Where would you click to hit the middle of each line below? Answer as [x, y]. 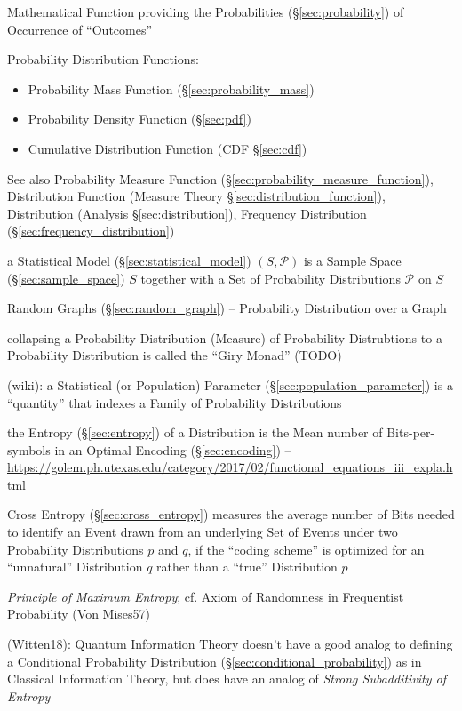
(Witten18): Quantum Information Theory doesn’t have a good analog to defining [230, 644]
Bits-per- [411, 432]
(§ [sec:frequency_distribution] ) [91, 231]
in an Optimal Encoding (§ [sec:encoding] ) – [173, 449]
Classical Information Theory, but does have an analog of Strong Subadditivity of [227, 679]
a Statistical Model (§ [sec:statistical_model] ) [129, 260]
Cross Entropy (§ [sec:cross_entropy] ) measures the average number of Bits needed [231, 514]
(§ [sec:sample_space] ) [66, 278]
